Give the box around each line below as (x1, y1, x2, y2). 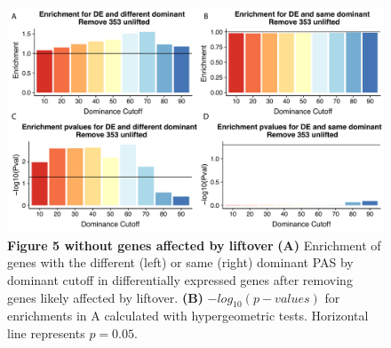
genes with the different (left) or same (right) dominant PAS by (7, 253, 354, 272)
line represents (7, 324, 85, 342)
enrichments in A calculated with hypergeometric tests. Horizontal (7, 306, 369, 325)
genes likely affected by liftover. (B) (7, 288, 203, 306)
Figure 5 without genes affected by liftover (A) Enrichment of (7, 235, 381, 254)
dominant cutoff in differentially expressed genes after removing (7, 271, 353, 289)
